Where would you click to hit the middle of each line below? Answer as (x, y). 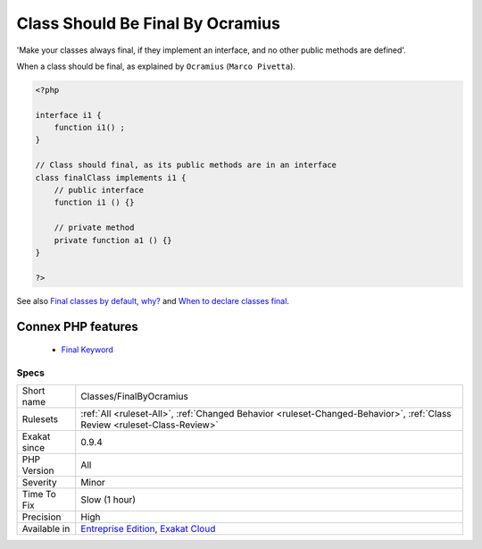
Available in (46, 529)
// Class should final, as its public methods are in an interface (186, 165)
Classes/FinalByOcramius (135, 396)
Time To (39, 494)
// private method (94, 228)
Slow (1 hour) (108, 500)
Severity (39, 483)
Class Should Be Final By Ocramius (149, 23)
